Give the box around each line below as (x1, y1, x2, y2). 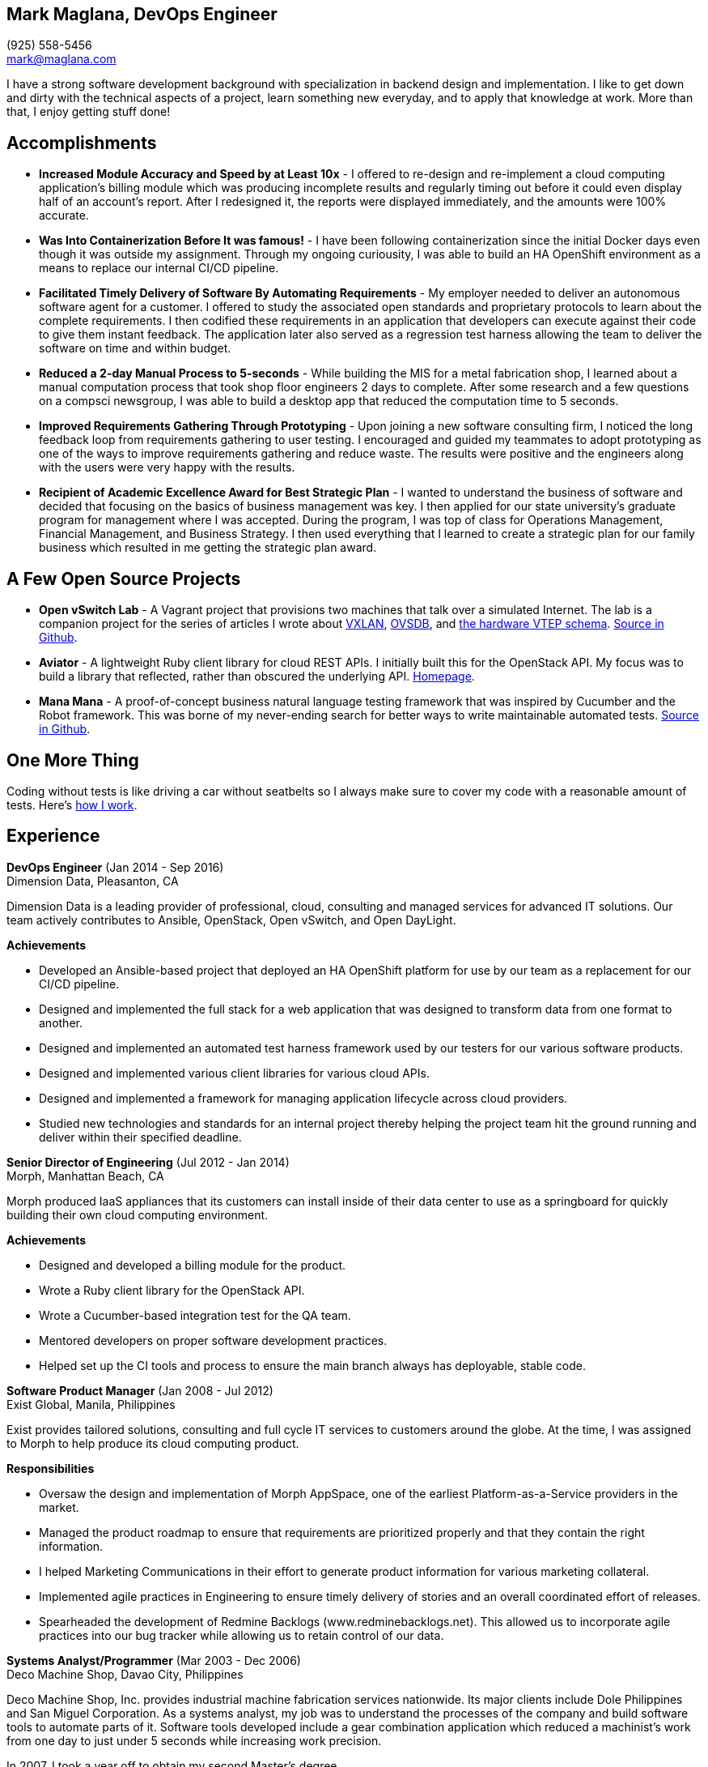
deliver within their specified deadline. (39, 1129, 242, 1144)
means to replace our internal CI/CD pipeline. (39, 261, 279, 275)
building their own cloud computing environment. (6, 1207, 269, 1222)
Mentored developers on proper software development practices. (39, 1333, 388, 1347)
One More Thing (6, 749, 139, 770)
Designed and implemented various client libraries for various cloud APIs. (39, 1065, 430, 1080)
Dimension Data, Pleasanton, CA (6, 873, 179, 888)
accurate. (39, 208, 89, 223)
